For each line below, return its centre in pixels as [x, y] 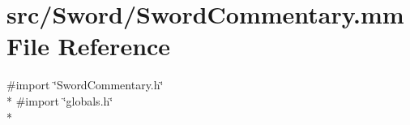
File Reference [89, 46]
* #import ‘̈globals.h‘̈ [60, 100]
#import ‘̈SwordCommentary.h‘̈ [85, 85]
